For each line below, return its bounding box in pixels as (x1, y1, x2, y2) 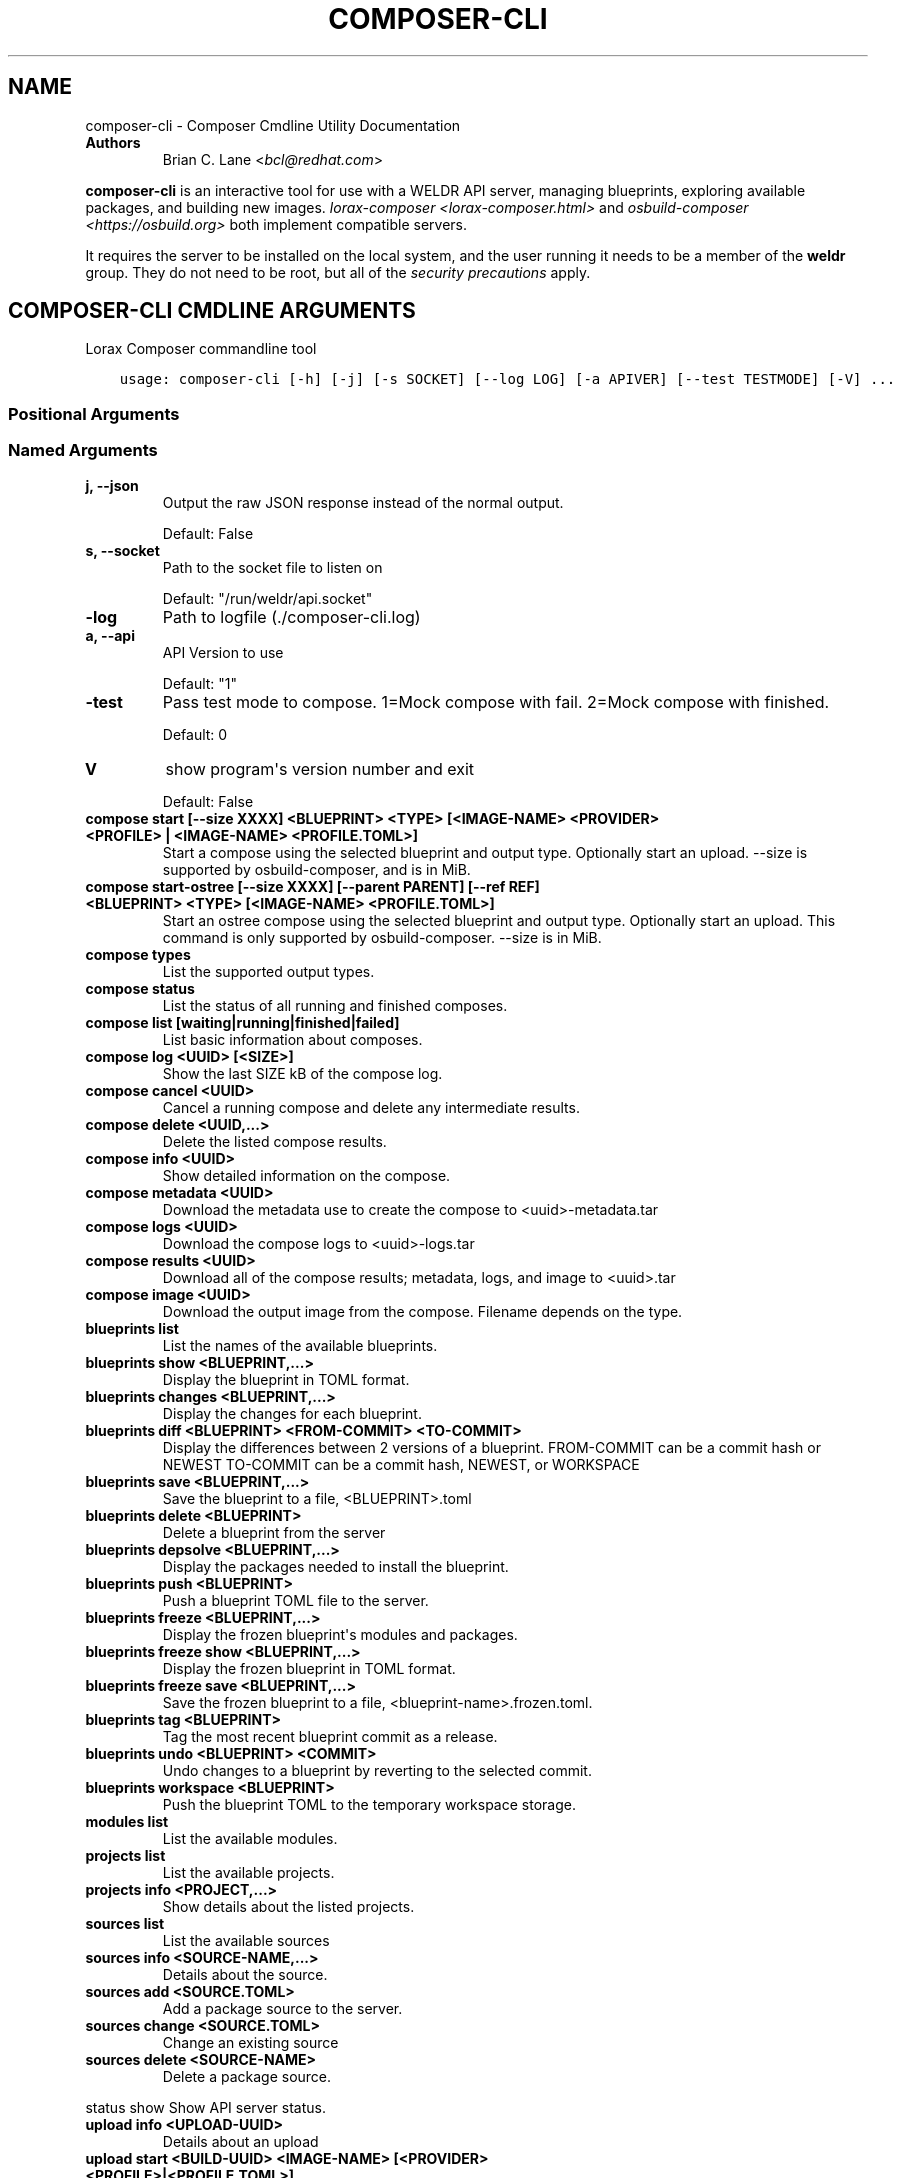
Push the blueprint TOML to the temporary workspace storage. (162, 1795, 576, 1813)
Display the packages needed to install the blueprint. (162, 1557, 509, 1575)
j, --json (85, 476, 139, 494)
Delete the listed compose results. (162, 1132, 387, 1150)
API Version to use (162, 643, 284, 661)
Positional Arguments (8, 403, 180, 424)
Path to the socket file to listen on (162, 558, 383, 576)
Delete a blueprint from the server (162, 1523, 386, 1541)
